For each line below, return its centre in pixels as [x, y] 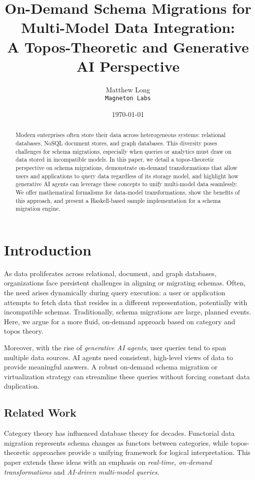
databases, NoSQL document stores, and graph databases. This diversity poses [116, 143]
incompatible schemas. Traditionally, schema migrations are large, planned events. [128, 312]
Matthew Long [128, 89]
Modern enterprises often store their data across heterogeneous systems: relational [121, 135]
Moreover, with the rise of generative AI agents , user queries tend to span [115, 347]
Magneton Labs [128, 99]
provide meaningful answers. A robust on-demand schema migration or [111, 367]
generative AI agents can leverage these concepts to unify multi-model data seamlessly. [127, 184]
